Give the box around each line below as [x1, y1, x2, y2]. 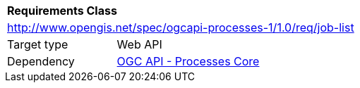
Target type [7, 37, 68, 51]
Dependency [7, 54, 75, 68]
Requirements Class [7, 4, 117, 18]
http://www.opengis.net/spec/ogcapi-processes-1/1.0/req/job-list [7, 20, 354, 34]
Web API [116, 37, 162, 51]
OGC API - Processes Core [116, 54, 260, 68]
